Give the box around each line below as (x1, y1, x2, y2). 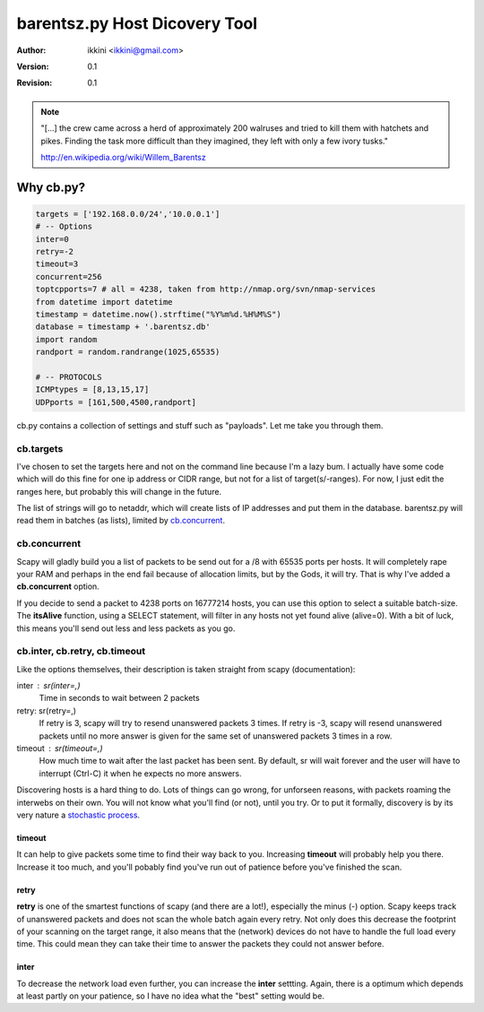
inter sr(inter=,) (16, 680, 81, 691)
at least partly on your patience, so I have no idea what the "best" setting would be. (16, 990, 324, 1001)
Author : (16, 45, 47, 56)
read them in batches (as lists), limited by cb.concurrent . (16, 515, 226, 526)
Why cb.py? (16, 179, 85, 195)
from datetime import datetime (35, 297, 174, 307)
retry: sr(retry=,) (16, 705, 76, 716)
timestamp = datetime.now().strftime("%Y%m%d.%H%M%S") (35, 309, 281, 320)
